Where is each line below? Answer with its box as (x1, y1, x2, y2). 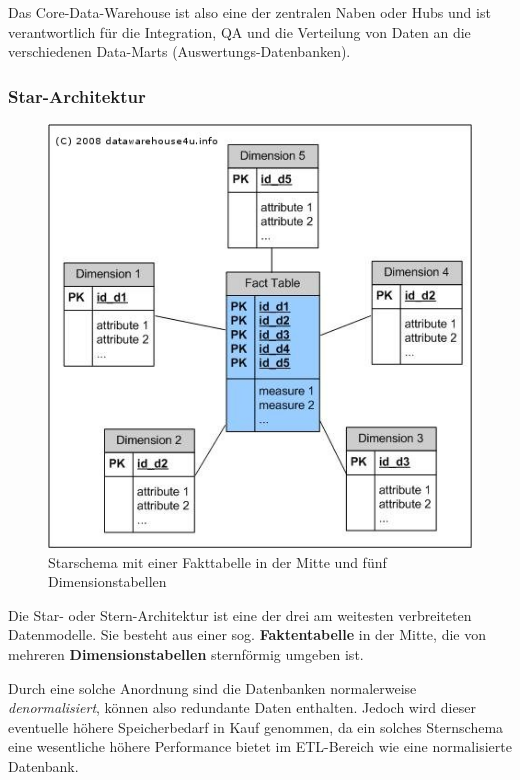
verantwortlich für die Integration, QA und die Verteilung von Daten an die (8, 21, 471, 42)
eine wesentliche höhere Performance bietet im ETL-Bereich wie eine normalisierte (8, 736, 512, 757)
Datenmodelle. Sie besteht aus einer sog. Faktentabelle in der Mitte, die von (8, 624, 486, 645)
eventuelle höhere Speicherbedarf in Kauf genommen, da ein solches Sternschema (8, 716, 504, 737)
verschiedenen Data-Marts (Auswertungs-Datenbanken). (8, 41, 351, 62)
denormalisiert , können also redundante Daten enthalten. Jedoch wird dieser (8, 697, 476, 718)
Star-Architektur (8, 83, 146, 108)
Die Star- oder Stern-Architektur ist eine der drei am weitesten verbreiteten (8, 604, 472, 625)
